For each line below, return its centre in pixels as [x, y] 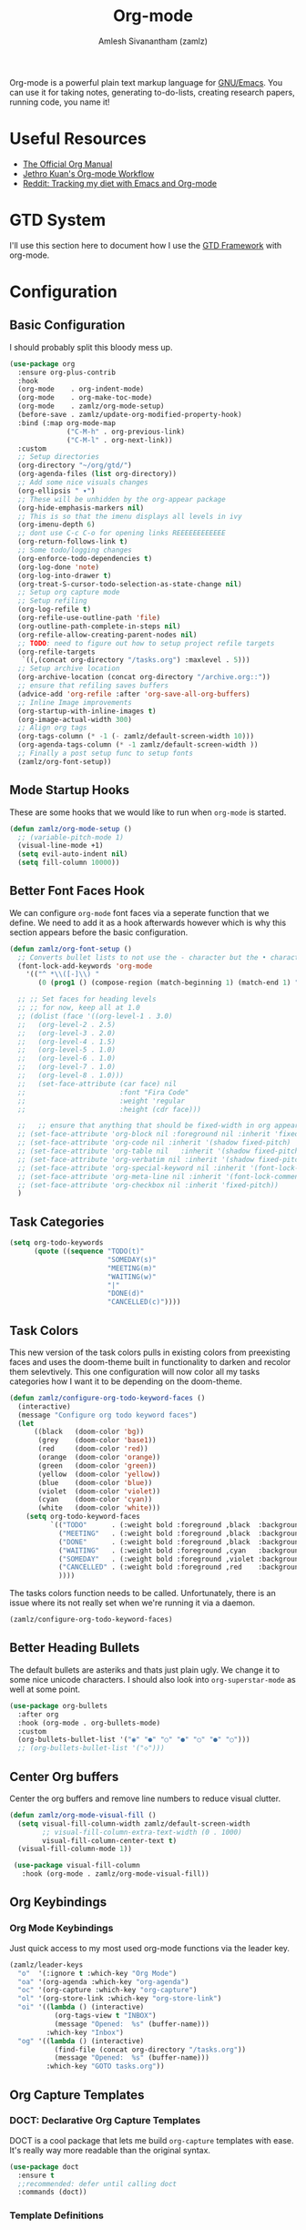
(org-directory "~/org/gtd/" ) [75, 465]
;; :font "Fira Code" [103, 1092]
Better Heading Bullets [75, 1648]
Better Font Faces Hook [77, 891]
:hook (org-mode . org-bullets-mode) [89, 1723]
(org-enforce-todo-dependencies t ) [85, 558]
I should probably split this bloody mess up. [91, 347]
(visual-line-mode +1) [61, 846]
